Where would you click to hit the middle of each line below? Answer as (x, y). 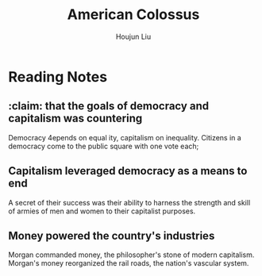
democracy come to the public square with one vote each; (104, 146)
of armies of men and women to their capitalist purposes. (102, 211)
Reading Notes (58, 77)
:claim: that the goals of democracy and (108, 106)
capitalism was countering (75, 119)
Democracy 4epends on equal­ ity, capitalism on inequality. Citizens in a (125, 137)
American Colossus (133, 15)
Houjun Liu (133, 36)
